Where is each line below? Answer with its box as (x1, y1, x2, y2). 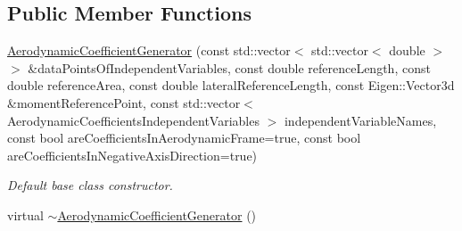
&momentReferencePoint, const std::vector (7, 93, 241, 111)
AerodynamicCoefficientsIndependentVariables (7, 111, 260, 129)
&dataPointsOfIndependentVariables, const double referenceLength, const (28, 58, 431, 77)
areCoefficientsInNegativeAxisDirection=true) (7, 145, 258, 164)
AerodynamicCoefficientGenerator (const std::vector (7, 41, 291, 60)
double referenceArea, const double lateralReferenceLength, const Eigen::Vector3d (7, 76, 455, 95)
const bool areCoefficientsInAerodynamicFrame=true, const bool (7, 128, 361, 147)
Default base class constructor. (7, 176, 173, 194)
